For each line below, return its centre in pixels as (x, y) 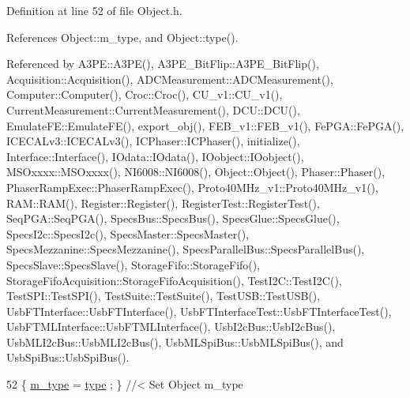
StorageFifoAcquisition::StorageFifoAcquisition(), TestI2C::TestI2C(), (174, 280)
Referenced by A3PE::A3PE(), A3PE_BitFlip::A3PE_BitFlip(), (163, 64)
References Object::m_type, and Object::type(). (122, 37)
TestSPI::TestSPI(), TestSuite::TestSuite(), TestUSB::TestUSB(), (164, 296)
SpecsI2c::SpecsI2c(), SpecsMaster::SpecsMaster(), (128, 233)
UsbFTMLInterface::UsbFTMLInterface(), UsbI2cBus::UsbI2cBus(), (171, 327)
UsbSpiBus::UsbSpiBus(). (68, 357)
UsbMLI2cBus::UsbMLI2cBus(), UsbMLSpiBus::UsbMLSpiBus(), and (175, 342)
